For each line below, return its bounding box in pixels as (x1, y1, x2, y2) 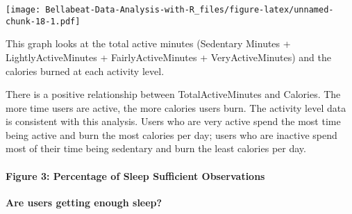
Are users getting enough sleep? (6, 195, 162, 209)
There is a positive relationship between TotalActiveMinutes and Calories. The (6, 87, 341, 101)
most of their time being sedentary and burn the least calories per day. (6, 141, 306, 156)
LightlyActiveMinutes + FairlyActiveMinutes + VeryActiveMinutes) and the (6, 49, 331, 64)
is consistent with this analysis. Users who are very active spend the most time (6, 114, 341, 129)
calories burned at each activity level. (6, 63, 165, 78)
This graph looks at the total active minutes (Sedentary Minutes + (6, 36, 291, 51)
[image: (6, 5, 41, 15)
